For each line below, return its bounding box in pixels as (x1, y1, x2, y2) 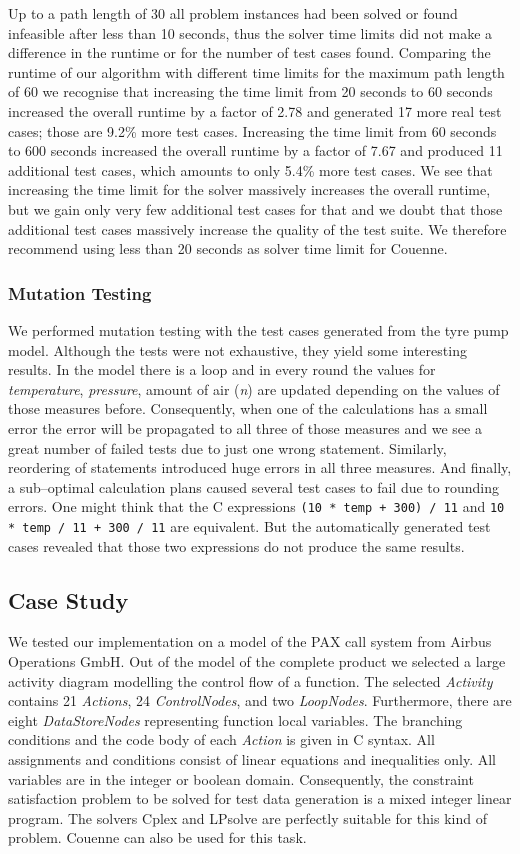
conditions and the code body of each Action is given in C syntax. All (8, 729, 435, 750)
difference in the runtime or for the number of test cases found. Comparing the (8, 42, 491, 63)
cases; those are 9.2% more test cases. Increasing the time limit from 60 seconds (8, 120, 497, 141)
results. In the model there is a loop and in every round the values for (8, 359, 436, 380)
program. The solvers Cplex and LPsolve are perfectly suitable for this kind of (8, 807, 487, 828)
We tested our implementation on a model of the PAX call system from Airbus (8, 631, 492, 652)
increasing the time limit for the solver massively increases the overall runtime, (8, 179, 491, 200)
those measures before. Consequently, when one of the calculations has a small (8, 398, 488, 419)
